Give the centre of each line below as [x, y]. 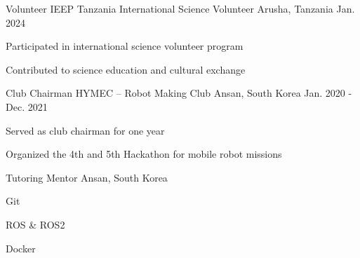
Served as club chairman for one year [85, 130]
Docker [21, 248]
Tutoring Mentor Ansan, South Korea [87, 177]
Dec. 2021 [27, 106]
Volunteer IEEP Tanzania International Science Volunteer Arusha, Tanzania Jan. [180, 8]
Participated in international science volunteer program [125, 46]
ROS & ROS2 [35, 224]
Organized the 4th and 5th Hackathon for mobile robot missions [144, 154]
